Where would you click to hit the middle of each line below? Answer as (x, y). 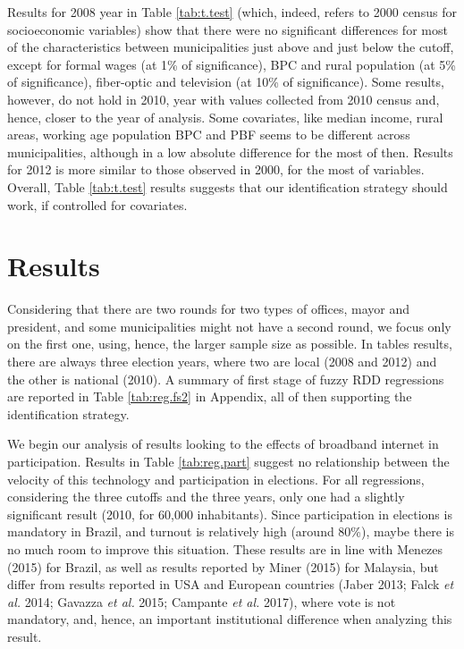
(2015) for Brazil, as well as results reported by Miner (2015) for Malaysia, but (223, 566)
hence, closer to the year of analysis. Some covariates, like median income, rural (225, 117)
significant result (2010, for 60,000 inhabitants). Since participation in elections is (230, 514)
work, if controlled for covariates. (97, 204)
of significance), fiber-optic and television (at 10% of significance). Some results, (226, 82)
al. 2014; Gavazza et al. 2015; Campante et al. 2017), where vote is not (202, 601)
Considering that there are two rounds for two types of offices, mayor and (209, 309)
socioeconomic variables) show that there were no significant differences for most (228, 29)
